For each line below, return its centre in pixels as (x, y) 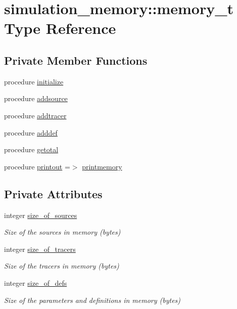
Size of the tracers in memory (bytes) (62, 266)
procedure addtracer (35, 115)
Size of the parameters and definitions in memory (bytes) (92, 300)
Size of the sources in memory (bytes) (62, 232)
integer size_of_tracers (40, 249)
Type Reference (60, 28)
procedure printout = (37, 166)
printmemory (102, 166)
